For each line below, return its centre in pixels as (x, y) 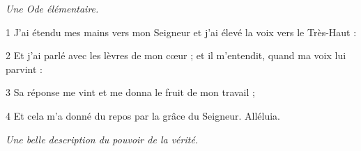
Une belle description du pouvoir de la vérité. (102, 139)
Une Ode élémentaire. (52, 8)
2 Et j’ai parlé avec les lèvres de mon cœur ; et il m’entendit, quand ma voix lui (176, 55)
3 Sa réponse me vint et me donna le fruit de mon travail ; (130, 92)
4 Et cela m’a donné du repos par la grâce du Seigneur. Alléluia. (143, 115)
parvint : (24, 69)
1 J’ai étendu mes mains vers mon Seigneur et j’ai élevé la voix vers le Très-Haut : (181, 32)
